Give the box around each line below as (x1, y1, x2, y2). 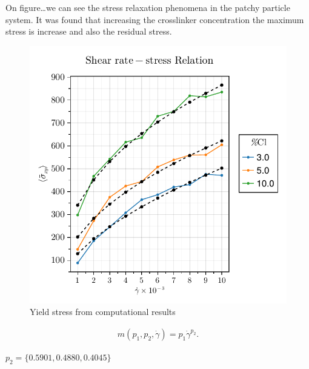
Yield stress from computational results (30, 305, 176, 318)
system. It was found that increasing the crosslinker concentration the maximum (5, 13, 304, 25)
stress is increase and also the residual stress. (5, 25, 172, 38)
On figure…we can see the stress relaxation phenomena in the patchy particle (5, 1, 290, 13)
